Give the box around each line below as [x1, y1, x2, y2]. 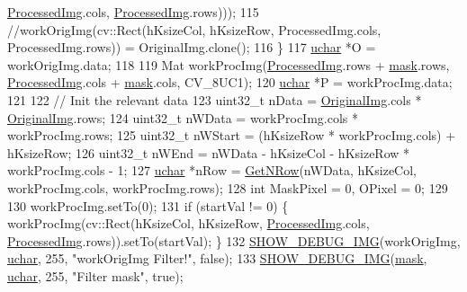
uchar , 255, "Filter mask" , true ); [7, 266, 184, 285]
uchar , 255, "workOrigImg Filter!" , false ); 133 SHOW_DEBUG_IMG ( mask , [7, 249, 427, 268]
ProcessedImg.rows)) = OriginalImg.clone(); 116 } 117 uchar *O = [7, 38, 376, 57]
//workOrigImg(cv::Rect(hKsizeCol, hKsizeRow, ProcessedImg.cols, [7, 20, 382, 39]
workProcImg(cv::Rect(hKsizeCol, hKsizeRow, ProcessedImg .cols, [7, 214, 370, 233]
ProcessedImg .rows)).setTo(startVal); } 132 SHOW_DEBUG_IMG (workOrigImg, [7, 231, 461, 250]
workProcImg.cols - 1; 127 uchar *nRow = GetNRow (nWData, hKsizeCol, [7, 161, 417, 180]
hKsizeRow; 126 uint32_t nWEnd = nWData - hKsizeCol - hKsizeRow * [7, 143, 410, 162]
